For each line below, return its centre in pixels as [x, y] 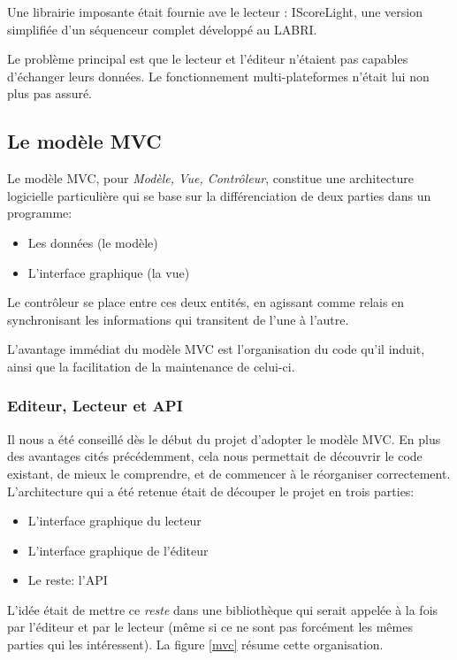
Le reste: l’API [68, 580]
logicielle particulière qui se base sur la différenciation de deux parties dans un [219, 195]
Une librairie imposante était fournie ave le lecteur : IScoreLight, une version [215, 12]
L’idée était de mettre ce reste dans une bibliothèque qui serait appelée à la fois [223, 609]
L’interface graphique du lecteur [114, 521]
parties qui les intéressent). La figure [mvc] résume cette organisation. [195, 645]
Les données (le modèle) [93, 242]
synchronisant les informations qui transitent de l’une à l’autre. [178, 319]
